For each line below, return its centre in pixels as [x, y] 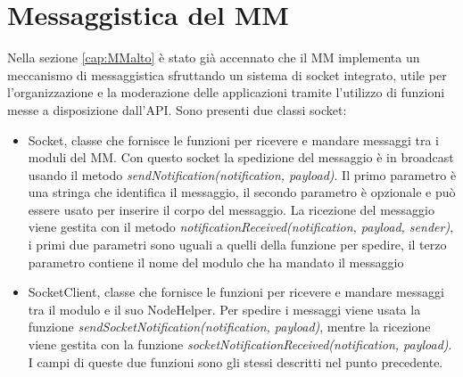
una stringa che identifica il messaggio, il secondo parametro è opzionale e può [242, 192]
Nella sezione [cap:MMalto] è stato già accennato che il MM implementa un [214, 57]
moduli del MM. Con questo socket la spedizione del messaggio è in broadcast [241, 157]
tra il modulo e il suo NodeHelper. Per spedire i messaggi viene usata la [224, 309]
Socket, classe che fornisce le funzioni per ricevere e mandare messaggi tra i [234, 139]
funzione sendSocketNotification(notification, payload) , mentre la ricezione [229, 327]
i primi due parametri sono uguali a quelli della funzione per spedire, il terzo [237, 245]
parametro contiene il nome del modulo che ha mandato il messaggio [216, 262]
